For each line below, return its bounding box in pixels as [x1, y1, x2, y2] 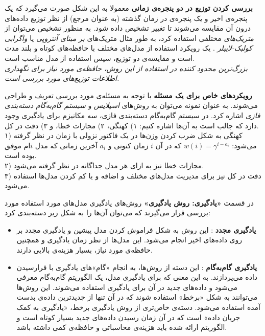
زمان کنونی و [108, 140, 149, 150]
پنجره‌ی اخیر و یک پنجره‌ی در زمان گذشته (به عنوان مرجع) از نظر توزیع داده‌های [5, 12, 248, 23]
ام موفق [5, 140, 31, 150]
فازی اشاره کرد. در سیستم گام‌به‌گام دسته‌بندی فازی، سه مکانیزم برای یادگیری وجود [5, 109, 260, 120]
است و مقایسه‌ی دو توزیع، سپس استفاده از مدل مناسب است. [5, 52, 195, 63]
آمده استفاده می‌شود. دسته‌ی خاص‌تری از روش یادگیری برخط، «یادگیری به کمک [16, 302, 261, 312]
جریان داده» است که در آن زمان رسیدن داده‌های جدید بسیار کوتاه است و [16, 311, 240, 322]
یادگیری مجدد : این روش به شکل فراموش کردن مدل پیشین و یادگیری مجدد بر [16, 224, 256, 235]
